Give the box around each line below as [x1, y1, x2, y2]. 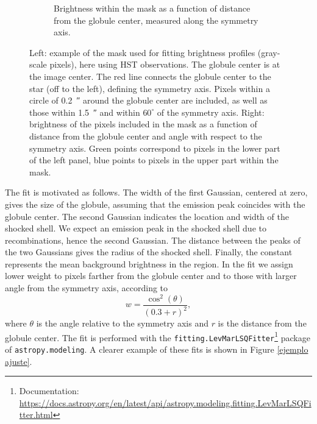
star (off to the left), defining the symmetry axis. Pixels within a [29, 82, 270, 94]
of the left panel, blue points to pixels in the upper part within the [29, 154, 279, 166]
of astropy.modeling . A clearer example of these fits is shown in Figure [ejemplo [5, 343, 308, 356]
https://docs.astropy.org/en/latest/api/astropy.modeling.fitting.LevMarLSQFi [19, 396, 312, 409]
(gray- [257, 46, 280, 58]
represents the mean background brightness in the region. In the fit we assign [5, 257, 293, 270]
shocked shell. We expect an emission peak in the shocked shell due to [5, 222, 266, 235]
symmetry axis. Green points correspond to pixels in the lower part [29, 141, 280, 154]
